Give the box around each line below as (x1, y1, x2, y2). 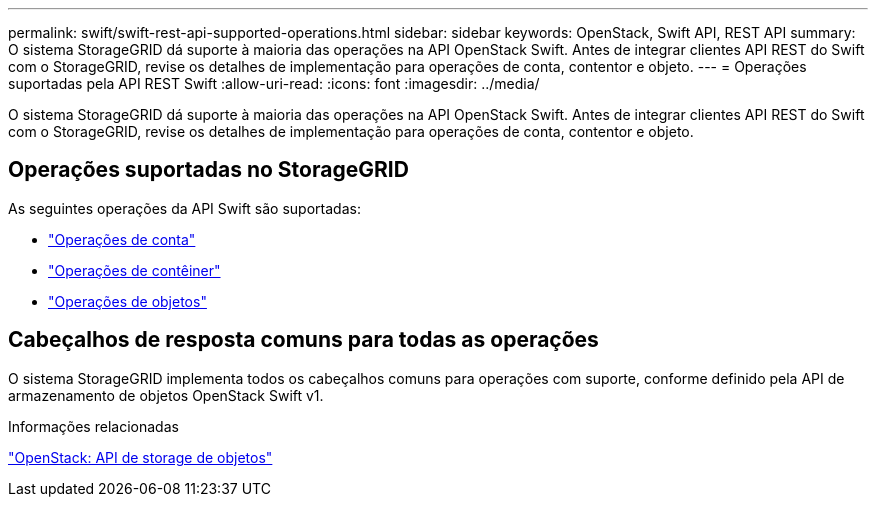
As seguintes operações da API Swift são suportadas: (8, 199, 361, 217)
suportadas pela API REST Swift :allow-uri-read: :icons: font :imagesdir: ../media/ (8, 75, 540, 92)
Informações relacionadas (8, 417, 179, 435)
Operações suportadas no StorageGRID (8, 157, 409, 183)
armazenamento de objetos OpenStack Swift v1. (8, 386, 324, 404)
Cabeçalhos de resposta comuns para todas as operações (8, 327, 599, 353)
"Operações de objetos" (48, 292, 207, 310)
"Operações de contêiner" (48, 261, 221, 279)
